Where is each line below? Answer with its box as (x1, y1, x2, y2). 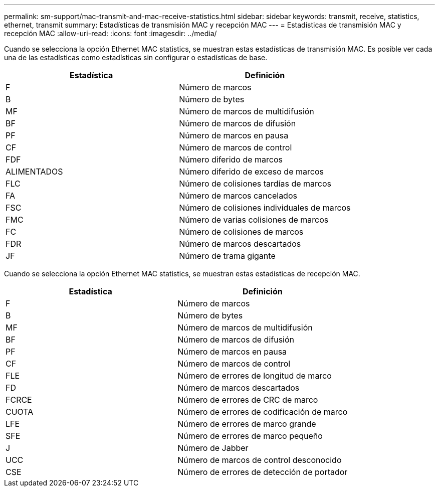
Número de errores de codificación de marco (177, 407, 348, 417)
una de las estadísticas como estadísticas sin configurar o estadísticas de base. (4, 53, 268, 62)
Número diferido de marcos (179, 154, 283, 165)
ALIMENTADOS (6, 167, 63, 177)
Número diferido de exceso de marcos (179, 167, 324, 177)
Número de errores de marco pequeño (177, 431, 323, 441)
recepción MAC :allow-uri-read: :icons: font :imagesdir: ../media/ (4, 29, 217, 38)
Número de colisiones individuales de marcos (179, 203, 351, 213)
